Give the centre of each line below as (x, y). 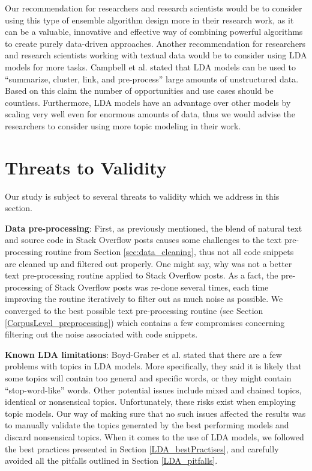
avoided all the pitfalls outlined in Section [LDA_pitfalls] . (111, 460)
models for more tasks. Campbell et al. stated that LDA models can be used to (151, 66)
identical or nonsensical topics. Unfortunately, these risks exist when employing (150, 402)
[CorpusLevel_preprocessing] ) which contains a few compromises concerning (145, 322)
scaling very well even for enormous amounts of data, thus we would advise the (150, 114)
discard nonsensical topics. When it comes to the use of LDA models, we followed (154, 436)
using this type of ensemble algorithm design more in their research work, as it (149, 20)
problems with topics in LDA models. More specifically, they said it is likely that (153, 366)
